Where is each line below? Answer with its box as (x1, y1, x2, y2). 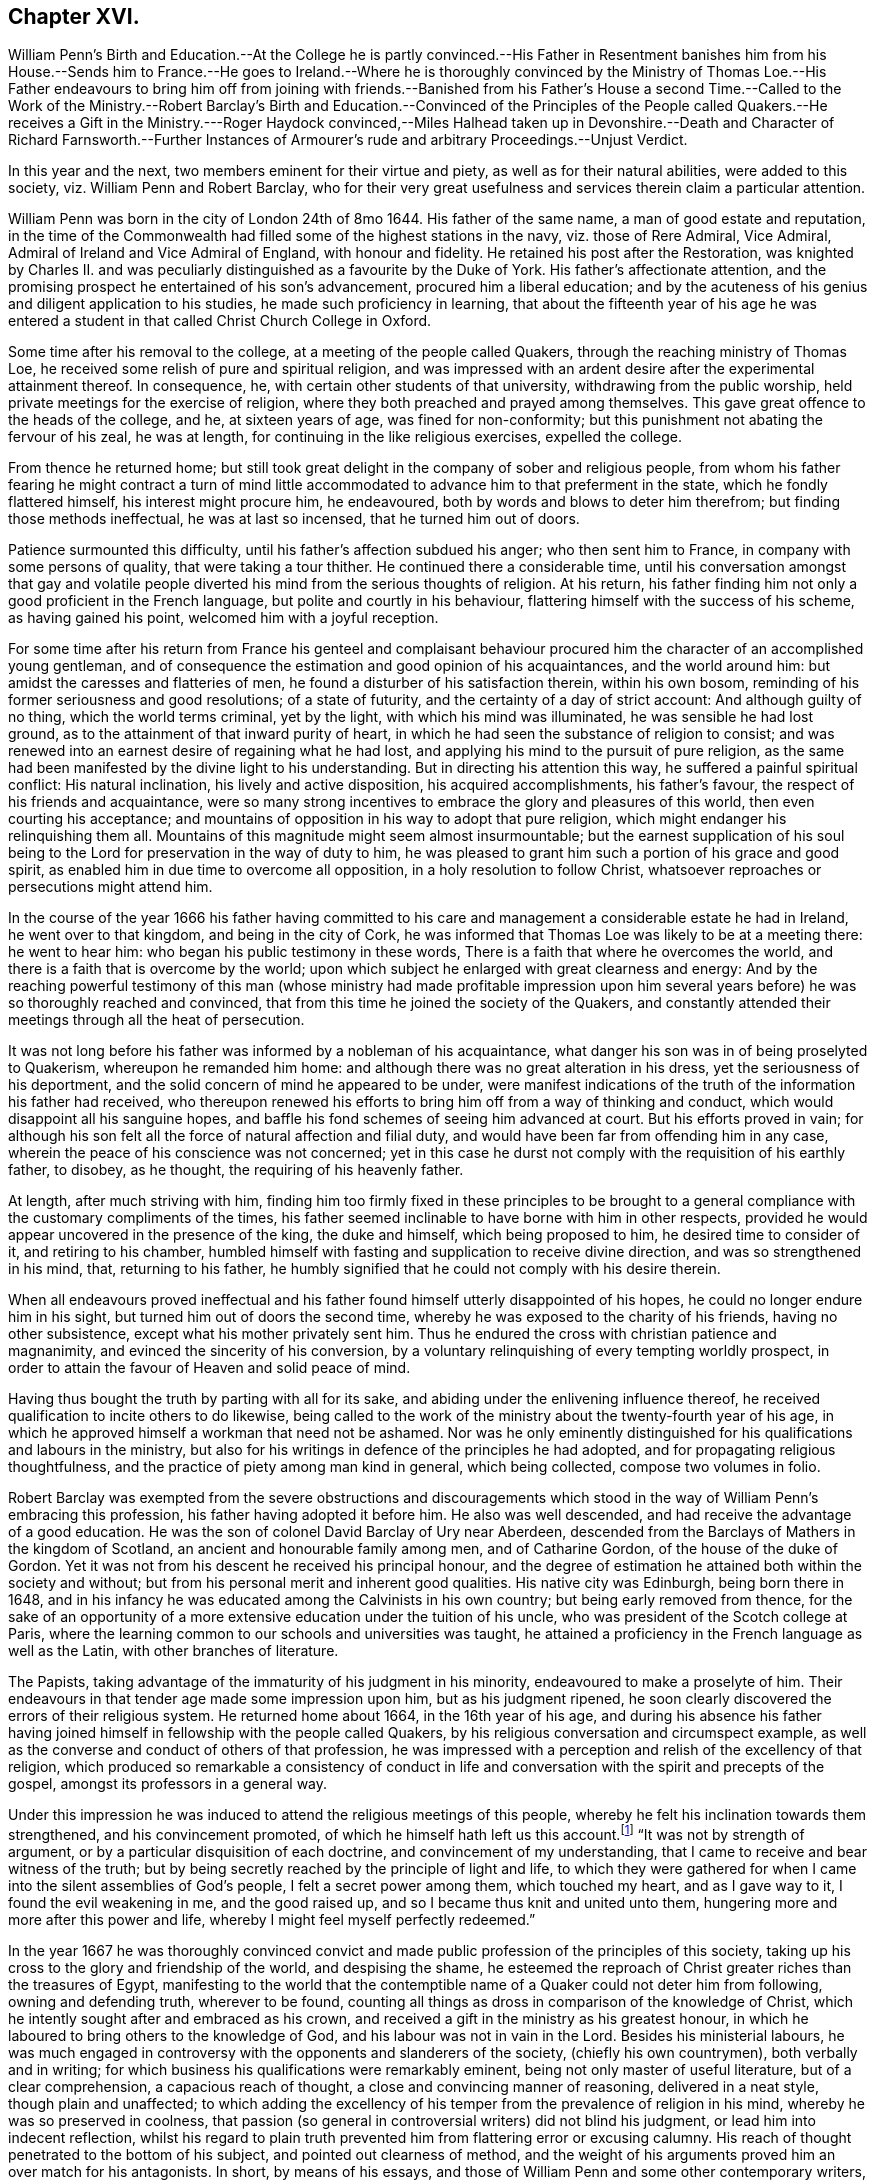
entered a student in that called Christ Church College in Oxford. (8, 312, 432, 330)
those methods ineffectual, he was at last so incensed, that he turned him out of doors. (8, 510, 580, 528)
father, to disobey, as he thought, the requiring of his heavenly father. (8, 1161, 464, 1179)
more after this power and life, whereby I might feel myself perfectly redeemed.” (8, 1911, 536, 1929)
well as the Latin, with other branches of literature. (8, 1642, 339, 1660)
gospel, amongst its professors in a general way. (8, 1775, 328, 1793)
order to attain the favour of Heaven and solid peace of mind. (8, 1359, 411, 1377)
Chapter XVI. (8, 4, 140, 29)
